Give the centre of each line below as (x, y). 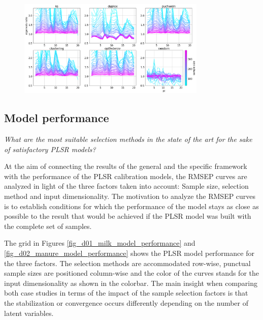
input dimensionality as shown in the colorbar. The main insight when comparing (131, 283)
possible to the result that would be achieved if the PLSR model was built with (128, 216)
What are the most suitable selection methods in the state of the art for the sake (128, 139)
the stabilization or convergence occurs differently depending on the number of (126, 302)
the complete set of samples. (48, 226)
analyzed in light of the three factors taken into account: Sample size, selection (126, 186)
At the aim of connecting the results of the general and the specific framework (126, 166)
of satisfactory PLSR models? (50, 149)
